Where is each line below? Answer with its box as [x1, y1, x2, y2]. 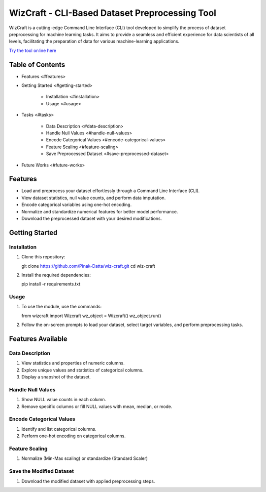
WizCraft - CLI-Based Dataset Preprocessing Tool [9, 7, 216, 18]
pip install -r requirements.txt [21, 281, 81, 287]
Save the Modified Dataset [9, 468, 74, 475]
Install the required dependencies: [21, 272, 91, 278]
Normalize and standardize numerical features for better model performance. [21, 208, 178, 214]
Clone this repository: [21, 254, 66, 260]
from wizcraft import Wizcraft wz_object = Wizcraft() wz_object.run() [21, 313, 162, 319]
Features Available [9, 335, 67, 343]
